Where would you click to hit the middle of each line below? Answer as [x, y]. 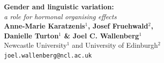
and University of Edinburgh [115, 45]
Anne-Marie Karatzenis [45, 26]
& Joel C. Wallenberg [102, 35]
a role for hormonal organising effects [60, 16]
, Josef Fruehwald [118, 26]
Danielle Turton [31, 35]
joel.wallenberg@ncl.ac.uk [48, 55]
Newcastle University [36, 45]
